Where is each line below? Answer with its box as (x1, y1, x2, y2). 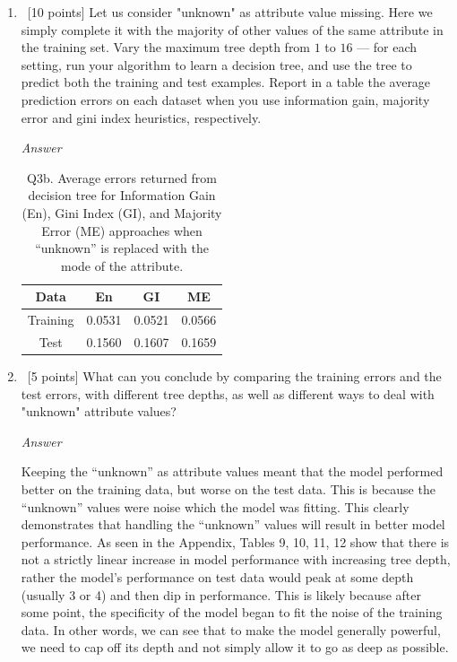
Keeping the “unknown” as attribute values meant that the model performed (21, 462, 444, 481)
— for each (357, 38, 418, 57)
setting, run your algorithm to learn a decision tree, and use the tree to (21, 55, 412, 74)
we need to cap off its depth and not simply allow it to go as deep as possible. (21, 638, 449, 657)
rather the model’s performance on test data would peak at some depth (21, 568, 414, 587)
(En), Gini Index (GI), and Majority (22, 203, 222, 222)
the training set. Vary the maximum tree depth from (21, 38, 311, 57)
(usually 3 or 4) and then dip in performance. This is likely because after (21, 585, 421, 604)
